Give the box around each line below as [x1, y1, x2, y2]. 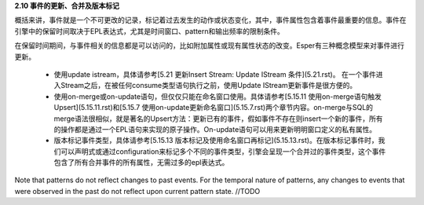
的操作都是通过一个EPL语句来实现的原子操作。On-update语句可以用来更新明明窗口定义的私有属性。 [53, 124, 377, 134]
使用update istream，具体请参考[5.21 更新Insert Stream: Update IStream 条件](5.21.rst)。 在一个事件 [53, 69, 376, 79]
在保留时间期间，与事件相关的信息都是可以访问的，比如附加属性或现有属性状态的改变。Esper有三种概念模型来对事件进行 [14, 41, 404, 50]
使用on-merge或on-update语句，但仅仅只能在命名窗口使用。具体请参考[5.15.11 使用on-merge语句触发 [53, 91, 382, 101]
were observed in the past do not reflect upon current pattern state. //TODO [14, 186, 261, 196]
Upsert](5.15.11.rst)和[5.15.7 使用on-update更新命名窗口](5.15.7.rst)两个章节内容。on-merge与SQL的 [53, 103, 373, 112]
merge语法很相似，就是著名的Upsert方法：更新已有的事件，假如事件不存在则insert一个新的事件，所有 [53, 114, 384, 123]
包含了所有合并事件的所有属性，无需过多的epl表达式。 [53, 158, 229, 167]
